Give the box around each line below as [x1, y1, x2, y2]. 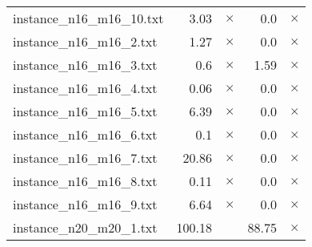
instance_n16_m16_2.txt [13, 32, 158, 51]
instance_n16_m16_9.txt [13, 195, 158, 213]
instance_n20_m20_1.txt [13, 218, 158, 237]
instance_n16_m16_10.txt [13, 9, 164, 27]
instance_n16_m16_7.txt [13, 148, 158, 167]
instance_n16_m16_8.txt [13, 172, 158, 190]
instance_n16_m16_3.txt [13, 55, 158, 74]
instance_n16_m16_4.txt [13, 79, 158, 97]
